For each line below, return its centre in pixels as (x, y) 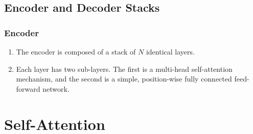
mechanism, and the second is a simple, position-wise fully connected (124, 79)
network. (56, 88)
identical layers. (170, 51)
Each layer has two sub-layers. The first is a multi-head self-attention (124, 69)
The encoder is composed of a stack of (76, 51)
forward (28, 88)
